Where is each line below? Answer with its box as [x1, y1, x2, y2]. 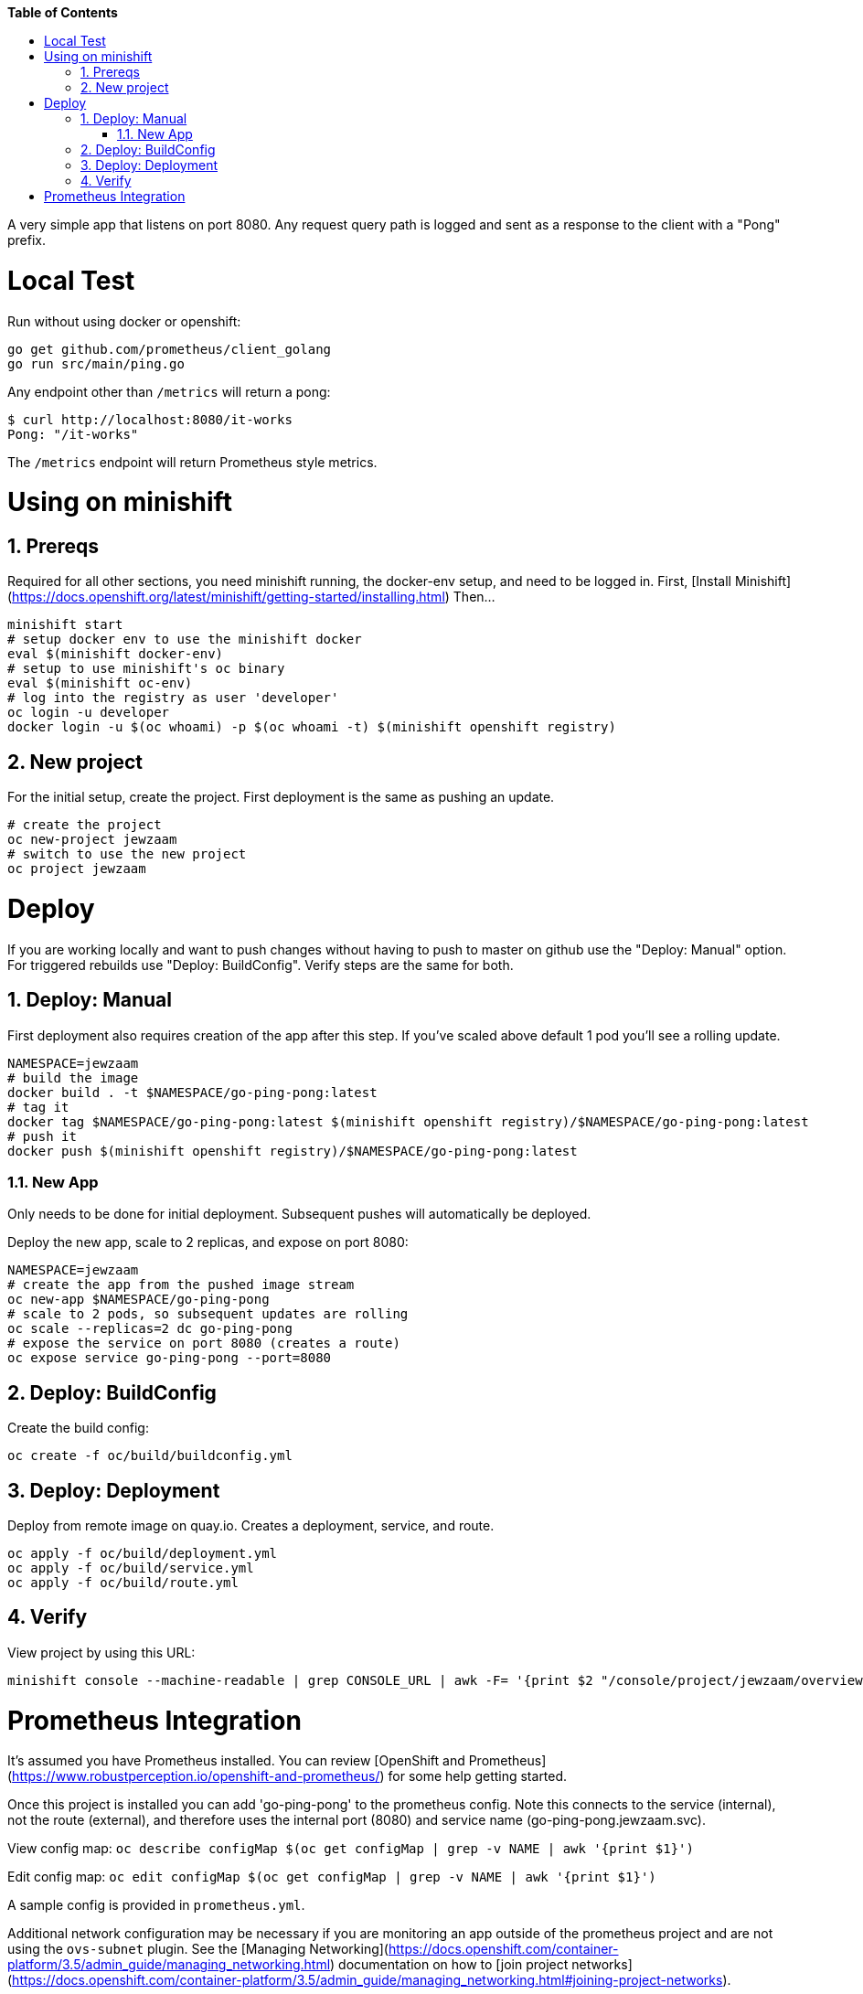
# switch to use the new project [7, 847, 247, 862]
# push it [7, 1128, 77, 1144]
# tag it [7, 1099, 69, 1114]
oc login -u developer [7, 705, 170, 720]
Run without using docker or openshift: [7, 313, 241, 329]
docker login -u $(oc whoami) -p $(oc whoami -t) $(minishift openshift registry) [7, 720, 616, 735]
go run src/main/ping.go [7, 356, 185, 371]
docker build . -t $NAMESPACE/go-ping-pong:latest [7, 1084, 378, 1100]
